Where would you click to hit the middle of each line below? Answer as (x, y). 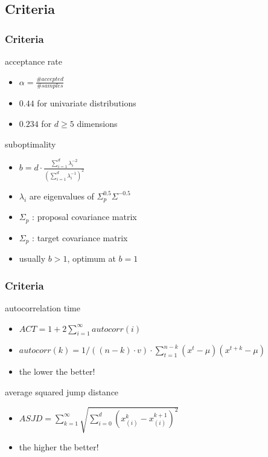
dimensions (97, 124)
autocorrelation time (43, 308)
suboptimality (30, 144)
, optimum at (91, 258)
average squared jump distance (62, 392)
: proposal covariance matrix (85, 217)
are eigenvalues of (62, 196)
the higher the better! (59, 447)
